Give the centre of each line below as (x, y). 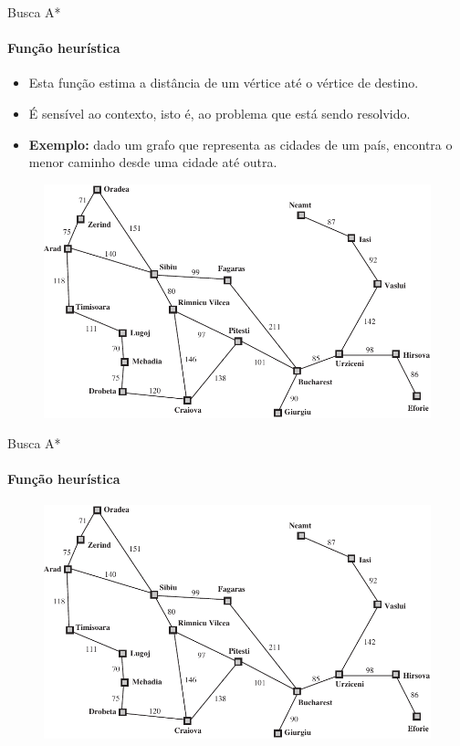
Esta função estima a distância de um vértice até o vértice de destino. (224, 83)
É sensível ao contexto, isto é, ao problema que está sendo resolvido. (220, 113)
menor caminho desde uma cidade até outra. (153, 162)
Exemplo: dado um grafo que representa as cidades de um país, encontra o (240, 144)
